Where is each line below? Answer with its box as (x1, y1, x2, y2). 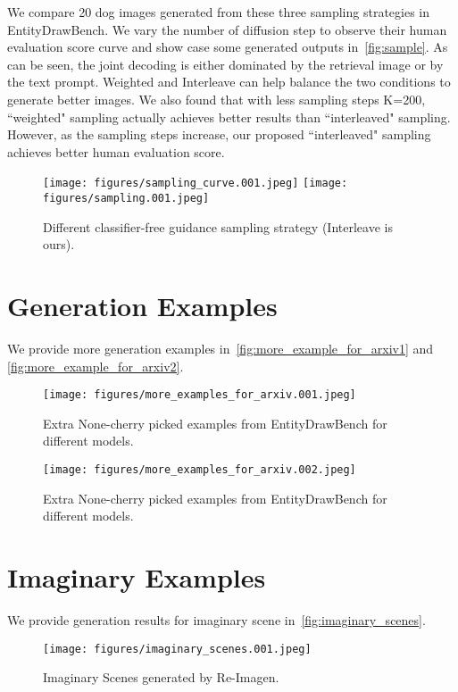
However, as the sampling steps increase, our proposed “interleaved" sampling (7, 125, 431, 144)
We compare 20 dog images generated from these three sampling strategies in (7, 3, 430, 21)
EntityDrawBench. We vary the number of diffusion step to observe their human (7, 20, 447, 38)
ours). (43, 235, 75, 254)
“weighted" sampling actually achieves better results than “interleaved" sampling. (7, 107, 451, 126)
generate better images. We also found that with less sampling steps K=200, (7, 89, 426, 108)
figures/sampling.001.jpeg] (43, 192, 210, 204)
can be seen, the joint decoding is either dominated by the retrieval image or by (7, 54, 444, 73)
